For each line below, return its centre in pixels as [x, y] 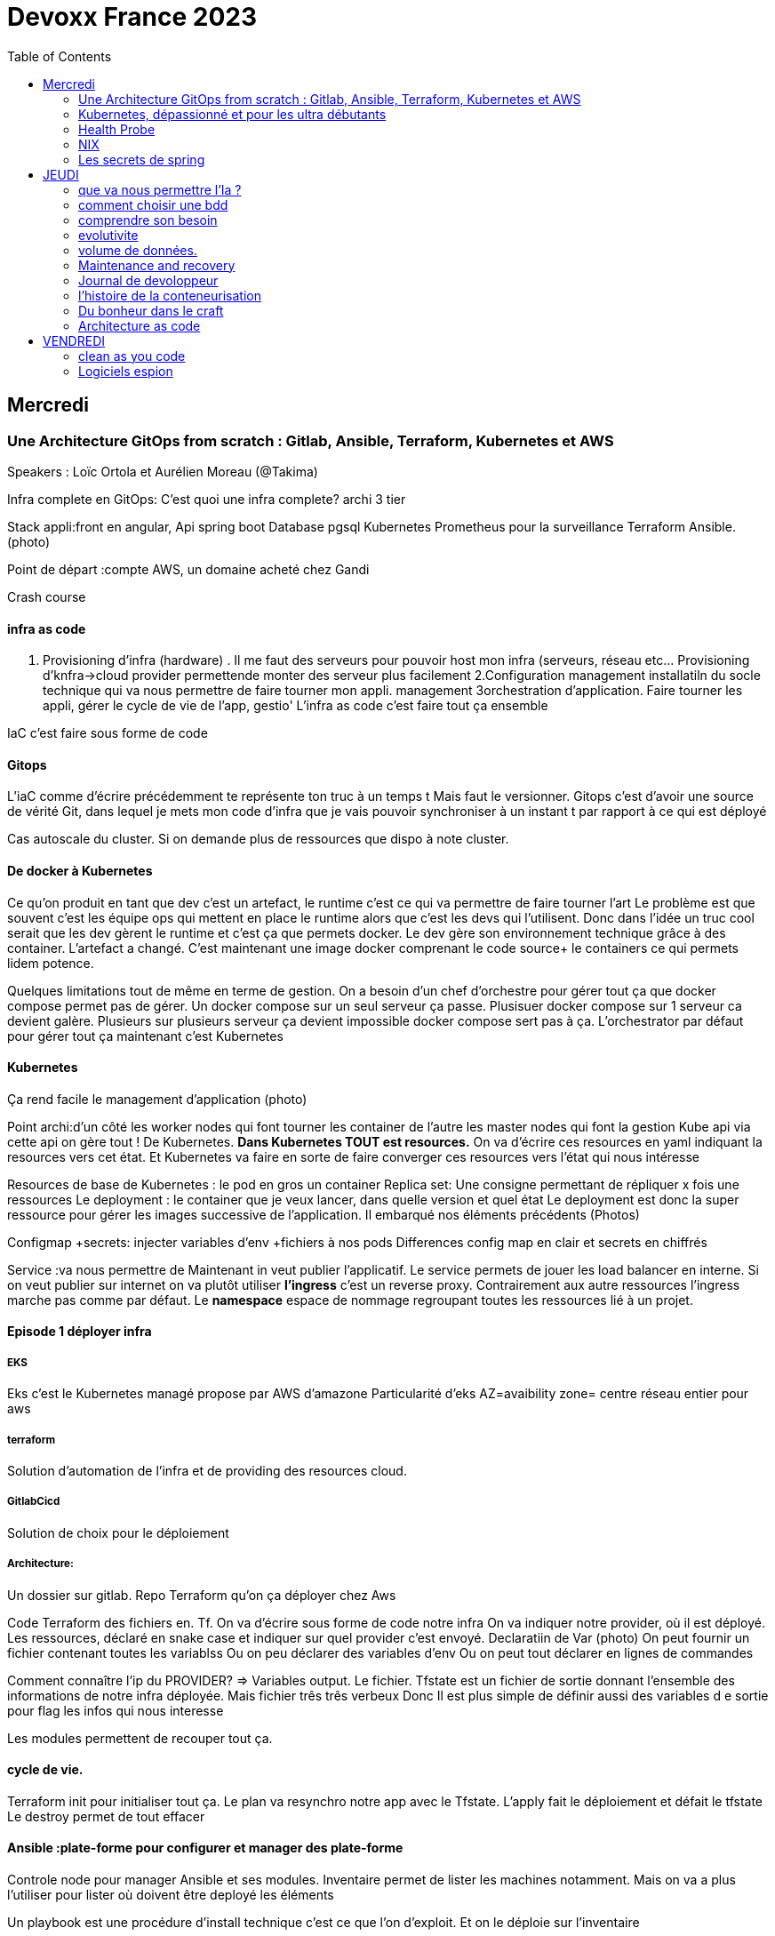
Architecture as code [140, 325]
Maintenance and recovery [157, 265]
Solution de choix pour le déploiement [118, 1532]
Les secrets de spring [142, 159]
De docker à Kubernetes [80, 871]
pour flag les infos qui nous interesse [116, 1710]
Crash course [47, 596]
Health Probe [117, 129]
